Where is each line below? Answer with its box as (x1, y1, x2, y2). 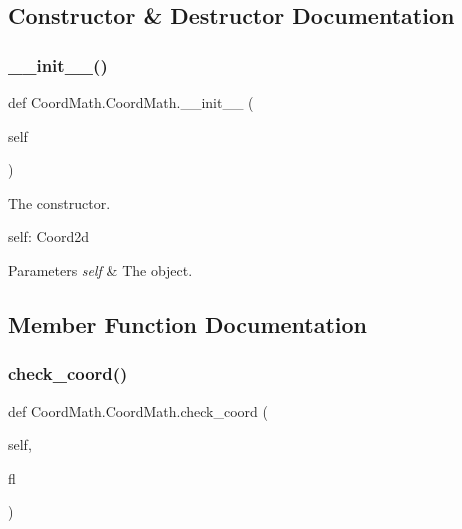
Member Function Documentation (8, 308, 368, 339)
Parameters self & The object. (8, 259, 193, 280)
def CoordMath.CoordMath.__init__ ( (8, 92, 254, 112)
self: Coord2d (8, 226, 90, 247)
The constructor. (8, 192, 111, 213)
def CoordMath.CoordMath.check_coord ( (8, 400, 268, 421)
